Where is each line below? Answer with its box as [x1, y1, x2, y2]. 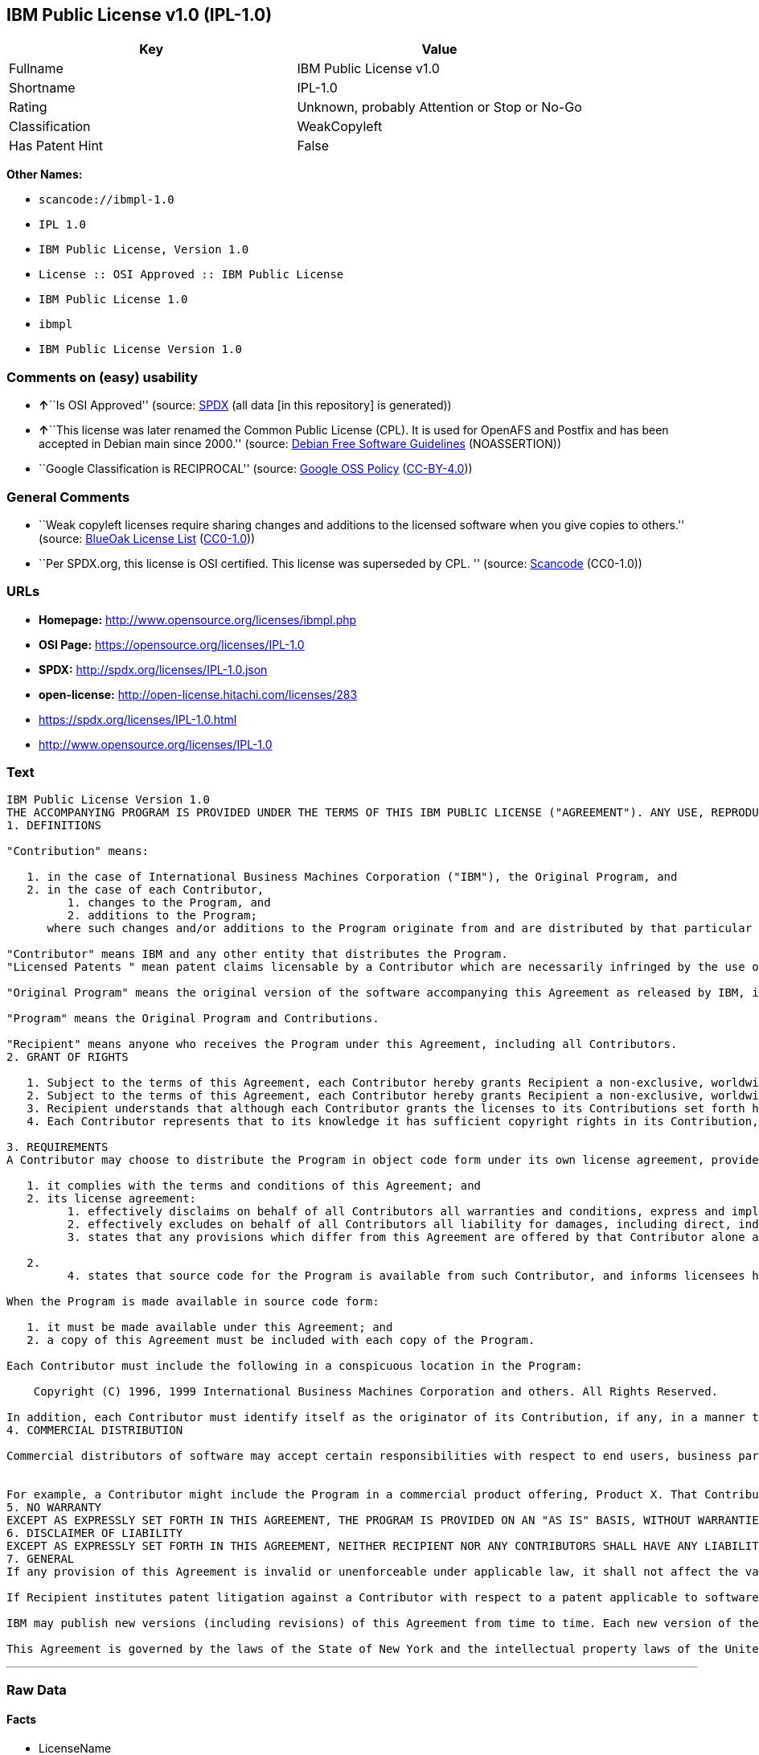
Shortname [9, 80, 76, 97]
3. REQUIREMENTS [6, 1141, 109, 1154]
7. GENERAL [6, 1552, 75, 1566]
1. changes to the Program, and [67, 896, 271, 910]
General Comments [6, 488, 130, 505]
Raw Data [6, 1681, 67, 1698]
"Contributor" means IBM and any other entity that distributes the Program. [6, 947, 508, 961]
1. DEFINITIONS [6, 819, 102, 832]
